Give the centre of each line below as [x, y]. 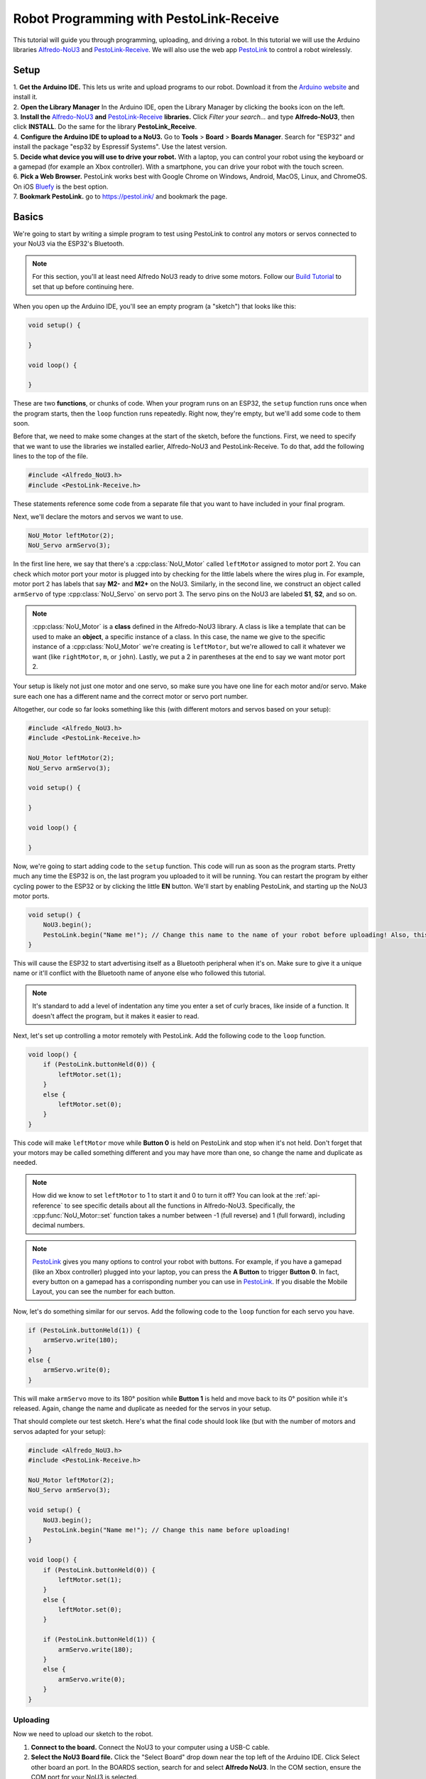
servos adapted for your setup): [60, 1431]
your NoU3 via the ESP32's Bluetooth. [69, 244]
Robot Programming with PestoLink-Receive [146, 19]
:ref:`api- [308, 1195]
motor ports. [31, 896]
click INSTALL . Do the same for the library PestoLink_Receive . [105, 127]
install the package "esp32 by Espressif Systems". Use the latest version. [120, 147]
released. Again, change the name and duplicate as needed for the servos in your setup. [142, 1408]
